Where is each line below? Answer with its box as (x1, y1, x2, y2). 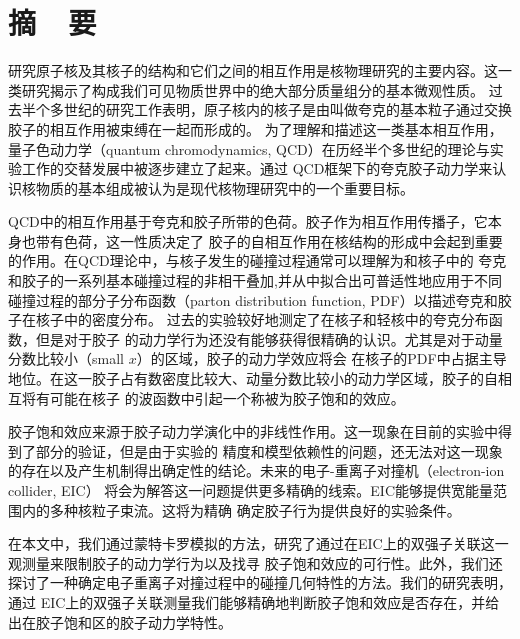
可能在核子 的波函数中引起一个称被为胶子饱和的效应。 (49, 387, 405, 408)
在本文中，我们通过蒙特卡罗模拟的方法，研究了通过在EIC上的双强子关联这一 (8, 533, 509, 554)
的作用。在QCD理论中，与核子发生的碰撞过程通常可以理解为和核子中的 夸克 (8, 250, 507, 271)
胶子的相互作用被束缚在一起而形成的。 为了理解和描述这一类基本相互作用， (8, 118, 503, 139)
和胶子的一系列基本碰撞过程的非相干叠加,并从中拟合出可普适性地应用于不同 (8, 270, 502, 291)
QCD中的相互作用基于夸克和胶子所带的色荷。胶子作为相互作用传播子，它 (8, 211, 488, 232)
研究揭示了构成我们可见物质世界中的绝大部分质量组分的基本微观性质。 (21, 79, 484, 100)
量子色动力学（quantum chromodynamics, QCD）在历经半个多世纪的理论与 (8, 138, 490, 159)
